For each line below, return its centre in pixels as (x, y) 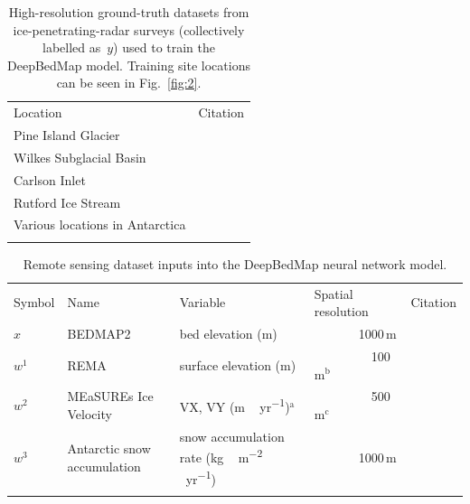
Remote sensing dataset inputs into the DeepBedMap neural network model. (235, 263)
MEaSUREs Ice (110, 396)
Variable (202, 302)
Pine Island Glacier (67, 135)
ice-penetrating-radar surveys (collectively (129, 29)
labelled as (71, 47)
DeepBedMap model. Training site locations (129, 65)
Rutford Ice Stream (67, 202)
